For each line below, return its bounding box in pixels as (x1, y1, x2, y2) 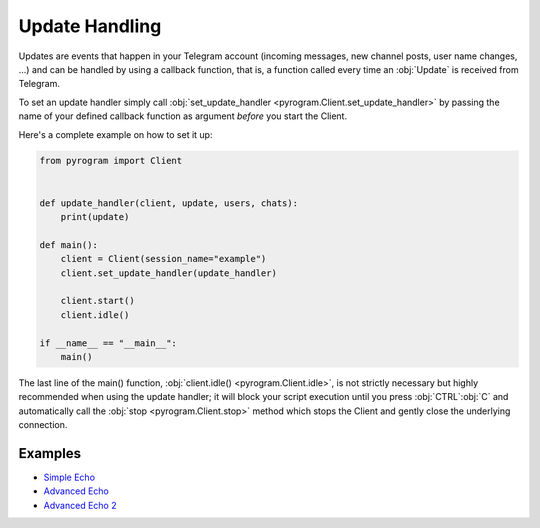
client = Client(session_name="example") (60, 253, 267, 265)
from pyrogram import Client (39, 155, 183, 167)
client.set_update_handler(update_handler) (60, 267, 277, 279)
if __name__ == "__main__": (39, 337, 177, 349)
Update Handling (18, 15, 162, 37)
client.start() (60, 295, 135, 307)
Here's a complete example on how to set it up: (18, 128, 213, 140)
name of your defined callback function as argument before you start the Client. (18, 110, 348, 122)
